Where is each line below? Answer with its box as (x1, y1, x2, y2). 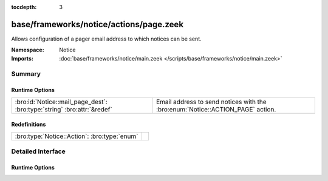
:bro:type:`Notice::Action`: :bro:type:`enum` (15, 132, 138, 140)
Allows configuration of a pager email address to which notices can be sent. (11, 35, 202, 42)
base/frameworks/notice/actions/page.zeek (11, 19, 184, 30)
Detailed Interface (11, 147, 66, 156)
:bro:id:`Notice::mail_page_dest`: (15, 97, 108, 106)
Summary (11, 70, 41, 78)
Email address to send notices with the (155, 97, 267, 106)
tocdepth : (11, 4, 37, 10)
